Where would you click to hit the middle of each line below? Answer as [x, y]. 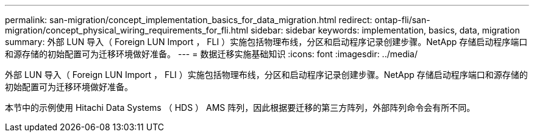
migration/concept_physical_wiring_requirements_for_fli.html [127, 30]
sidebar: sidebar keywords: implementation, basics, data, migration [385, 30]
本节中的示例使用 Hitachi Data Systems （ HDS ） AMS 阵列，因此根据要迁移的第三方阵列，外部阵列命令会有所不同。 [240, 107]
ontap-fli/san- [402, 20]
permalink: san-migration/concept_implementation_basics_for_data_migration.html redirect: [189, 20]
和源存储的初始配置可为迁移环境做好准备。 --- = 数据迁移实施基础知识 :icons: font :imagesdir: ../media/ [212, 54]
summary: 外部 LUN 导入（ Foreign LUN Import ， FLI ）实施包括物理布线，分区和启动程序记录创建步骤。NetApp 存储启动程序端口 [266, 42]
